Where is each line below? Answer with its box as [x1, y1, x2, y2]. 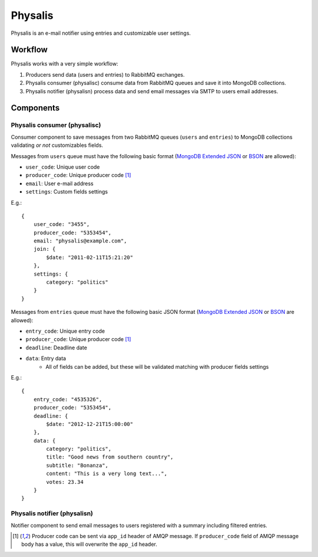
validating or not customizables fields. [11, 142, 103, 149]
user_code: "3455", [33, 221, 90, 228]
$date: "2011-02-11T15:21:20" [46, 254, 134, 261]
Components [11, 103, 60, 113]
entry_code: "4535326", [33, 396, 102, 402]
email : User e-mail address [25, 180, 94, 187]
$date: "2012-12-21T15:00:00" [46, 421, 134, 427]
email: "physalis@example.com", [33, 238, 127, 244]
